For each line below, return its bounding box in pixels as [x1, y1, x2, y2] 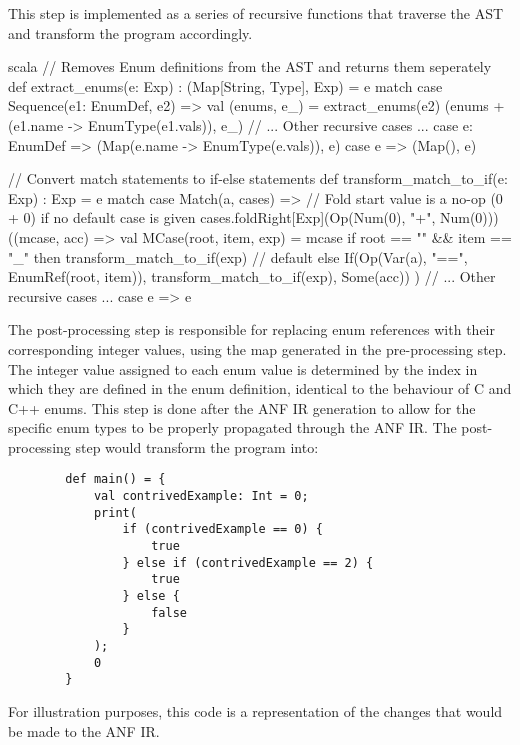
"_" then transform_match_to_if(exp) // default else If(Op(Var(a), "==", [8, 246, 468, 267]
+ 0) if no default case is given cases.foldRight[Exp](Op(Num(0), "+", [8, 207, 436, 228]
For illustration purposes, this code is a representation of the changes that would [8, 701, 503, 721]
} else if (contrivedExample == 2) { [122, 555, 374, 570]
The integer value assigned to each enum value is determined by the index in [8, 358, 478, 379]
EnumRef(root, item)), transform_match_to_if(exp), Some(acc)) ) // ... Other [8, 266, 496, 287]
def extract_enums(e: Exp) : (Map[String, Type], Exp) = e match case [8, 75, 443, 96]
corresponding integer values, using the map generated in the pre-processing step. [8, 338, 507, 359]
